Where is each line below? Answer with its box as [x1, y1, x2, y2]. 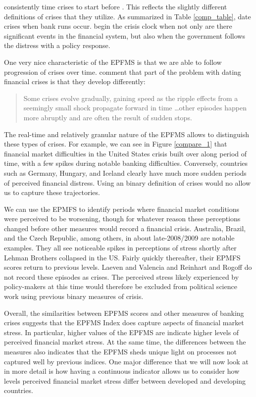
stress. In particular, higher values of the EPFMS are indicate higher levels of [4, 327, 239, 337]
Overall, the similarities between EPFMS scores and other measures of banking [4, 307, 244, 318]
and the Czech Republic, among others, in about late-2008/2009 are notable [4, 233, 235, 243]
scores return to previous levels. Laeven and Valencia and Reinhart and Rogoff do [4, 262, 252, 272]
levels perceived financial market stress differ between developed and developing [4, 375, 246, 386]
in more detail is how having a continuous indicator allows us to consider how [4, 366, 240, 376]
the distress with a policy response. [4, 40, 110, 50]
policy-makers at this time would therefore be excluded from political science [4, 281, 237, 292]
